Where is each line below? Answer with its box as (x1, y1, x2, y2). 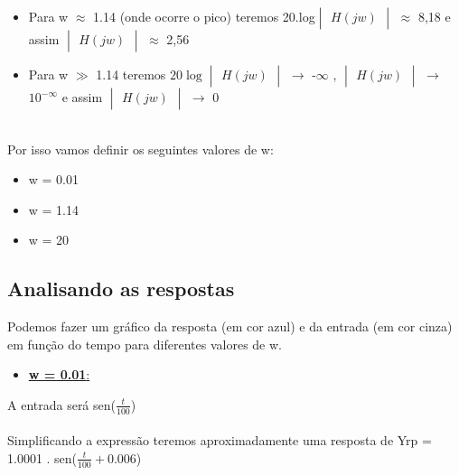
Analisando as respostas (7, 275, 235, 303)
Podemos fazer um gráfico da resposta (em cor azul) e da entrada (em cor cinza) (7, 317, 453, 336)
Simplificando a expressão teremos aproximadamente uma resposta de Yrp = (7, 431, 432, 450)
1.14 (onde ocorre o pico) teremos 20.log (93, 7, 315, 25)
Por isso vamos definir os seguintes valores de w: (7, 139, 274, 158)
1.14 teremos (96, 65, 166, 83)
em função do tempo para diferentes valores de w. (7, 334, 282, 353)
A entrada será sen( (7, 395, 116, 414)
